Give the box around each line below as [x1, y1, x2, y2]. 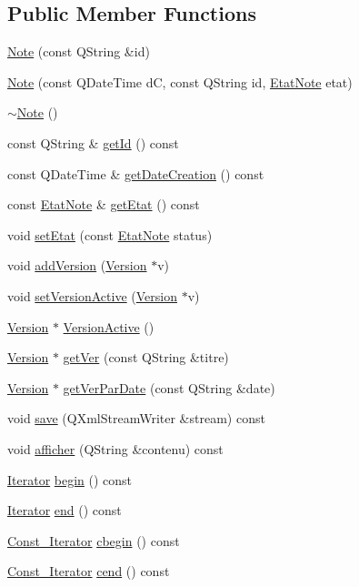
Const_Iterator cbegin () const [7, 531, 180, 550]
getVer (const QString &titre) [63, 348, 229, 367]
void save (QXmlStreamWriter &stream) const [7, 409, 265, 428]
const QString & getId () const [7, 133, 179, 152]
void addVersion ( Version [7, 256, 147, 275]
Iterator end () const [7, 501, 122, 520]
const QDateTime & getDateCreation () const [7, 164, 264, 183]
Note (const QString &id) [7, 42, 150, 61]
